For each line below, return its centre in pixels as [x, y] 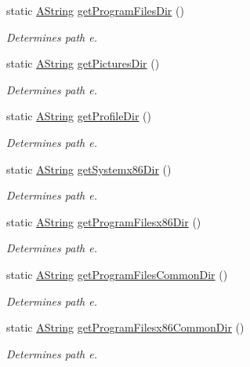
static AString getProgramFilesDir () [95, 10]
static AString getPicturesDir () [83, 63]
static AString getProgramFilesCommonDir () [117, 274]
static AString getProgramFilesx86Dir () [104, 221]
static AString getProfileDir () [79, 116]
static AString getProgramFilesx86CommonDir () [125, 327]
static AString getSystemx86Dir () [89, 169]
